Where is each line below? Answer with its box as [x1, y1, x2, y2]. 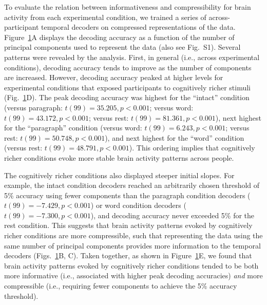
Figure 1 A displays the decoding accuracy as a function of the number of [4, 31, 235, 42]
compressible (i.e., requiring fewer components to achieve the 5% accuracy [4, 280, 237, 291]
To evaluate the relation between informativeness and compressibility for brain [4, 2, 251, 12]
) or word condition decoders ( [90, 200, 186, 211]
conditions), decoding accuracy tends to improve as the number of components [4, 62, 252, 72]
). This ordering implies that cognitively [129, 142, 255, 153]
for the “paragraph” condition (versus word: [4, 122, 142, 133]
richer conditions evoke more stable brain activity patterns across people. [4, 152, 234, 163]
